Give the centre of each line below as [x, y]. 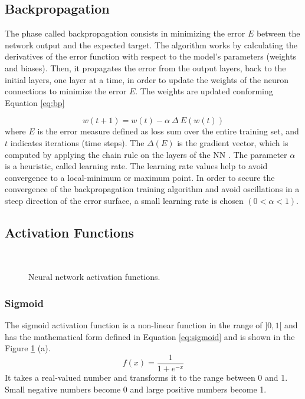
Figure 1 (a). [28, 348]
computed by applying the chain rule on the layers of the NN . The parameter [146, 154]
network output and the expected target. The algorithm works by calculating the [151, 44]
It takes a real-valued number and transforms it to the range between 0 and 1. [146, 377]
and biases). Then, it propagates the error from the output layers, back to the [145, 67]
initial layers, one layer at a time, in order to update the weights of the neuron [147, 79]
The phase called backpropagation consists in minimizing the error [125, 33]
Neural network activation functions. [94, 277]
